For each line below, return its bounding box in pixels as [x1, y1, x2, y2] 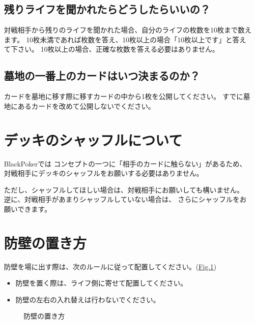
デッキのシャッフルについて [4, 130, 183, 150]
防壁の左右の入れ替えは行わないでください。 [15, 294, 160, 304]
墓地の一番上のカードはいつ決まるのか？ [4, 68, 200, 83]
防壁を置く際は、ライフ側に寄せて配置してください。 [15, 278, 187, 288]
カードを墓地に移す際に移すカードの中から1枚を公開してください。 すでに [4, 91, 243, 101]
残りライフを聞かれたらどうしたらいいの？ [4, 1, 210, 17]
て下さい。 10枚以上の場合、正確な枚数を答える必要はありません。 [4, 44, 219, 54]
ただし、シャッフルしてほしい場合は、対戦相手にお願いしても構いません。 [4, 184, 244, 194]
